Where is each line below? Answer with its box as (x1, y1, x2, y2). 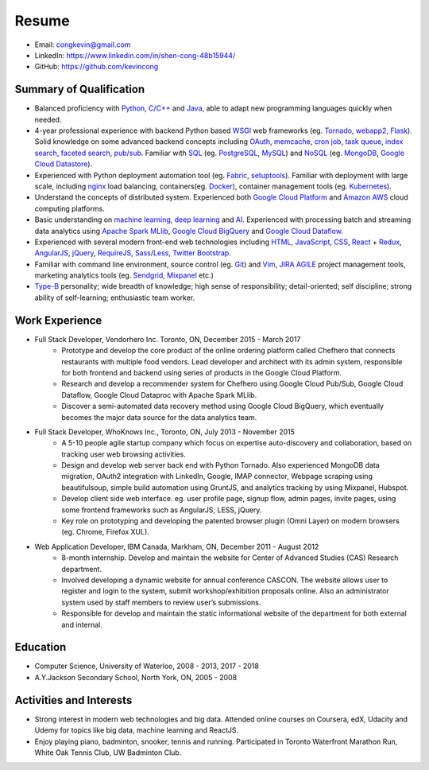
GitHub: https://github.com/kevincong (34, 62, 159, 72)
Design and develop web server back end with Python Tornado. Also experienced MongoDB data (61, 461, 381, 470)
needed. (34, 115, 62, 124)
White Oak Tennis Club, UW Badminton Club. (34, 748, 182, 757)
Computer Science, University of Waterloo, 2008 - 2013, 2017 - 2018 (34, 661, 260, 671)
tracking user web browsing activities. (61, 449, 186, 459)
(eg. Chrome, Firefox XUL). (61, 527, 150, 537)
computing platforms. (34, 204, 105, 213)
